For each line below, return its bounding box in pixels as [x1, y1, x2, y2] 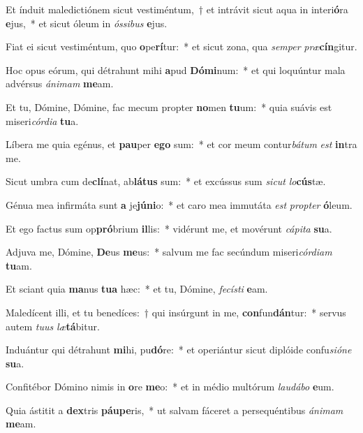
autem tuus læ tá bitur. [6, 318, 100, 333]
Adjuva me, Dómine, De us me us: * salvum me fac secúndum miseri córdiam [6, 244, 332, 259]
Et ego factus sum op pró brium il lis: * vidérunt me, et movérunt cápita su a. [6, 221, 332, 235]
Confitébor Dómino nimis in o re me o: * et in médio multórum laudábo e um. [6, 379, 334, 394]
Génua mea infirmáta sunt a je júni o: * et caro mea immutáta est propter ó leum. [6, 197, 353, 212]
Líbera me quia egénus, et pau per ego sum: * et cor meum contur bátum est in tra [6, 137, 357, 152]
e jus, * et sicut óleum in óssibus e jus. [6, 15, 168, 30]
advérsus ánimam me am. [6, 76, 114, 91]
